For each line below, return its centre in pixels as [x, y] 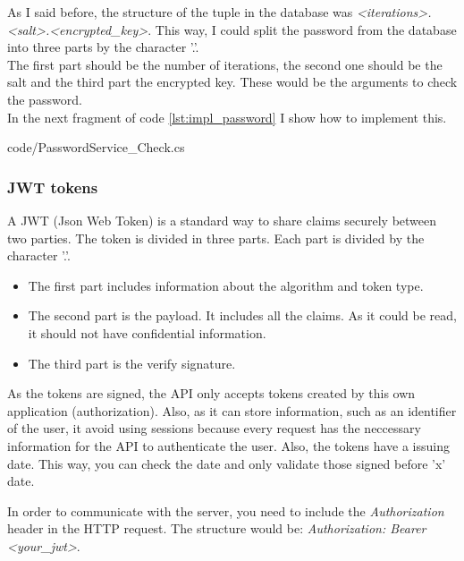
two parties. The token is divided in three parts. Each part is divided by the [216, 238]
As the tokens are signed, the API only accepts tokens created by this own [211, 393]
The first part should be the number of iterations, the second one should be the [225, 64]
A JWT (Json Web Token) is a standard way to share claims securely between [222, 220]
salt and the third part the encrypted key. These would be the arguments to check [232, 82]
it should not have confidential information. [147, 332]
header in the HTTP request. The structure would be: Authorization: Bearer [217, 528]
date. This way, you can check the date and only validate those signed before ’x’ [227, 463]
